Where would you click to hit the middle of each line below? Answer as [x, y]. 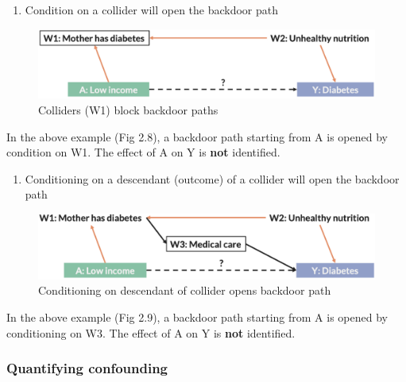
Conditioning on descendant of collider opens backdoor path [185, 290]
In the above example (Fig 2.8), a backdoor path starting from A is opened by [197, 136]
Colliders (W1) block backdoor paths [128, 109]
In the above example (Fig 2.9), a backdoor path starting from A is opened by [197, 316]
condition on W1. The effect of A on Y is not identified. [143, 152]
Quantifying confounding [87, 368]
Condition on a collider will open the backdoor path [152, 10]
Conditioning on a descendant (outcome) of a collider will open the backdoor [212, 178]
